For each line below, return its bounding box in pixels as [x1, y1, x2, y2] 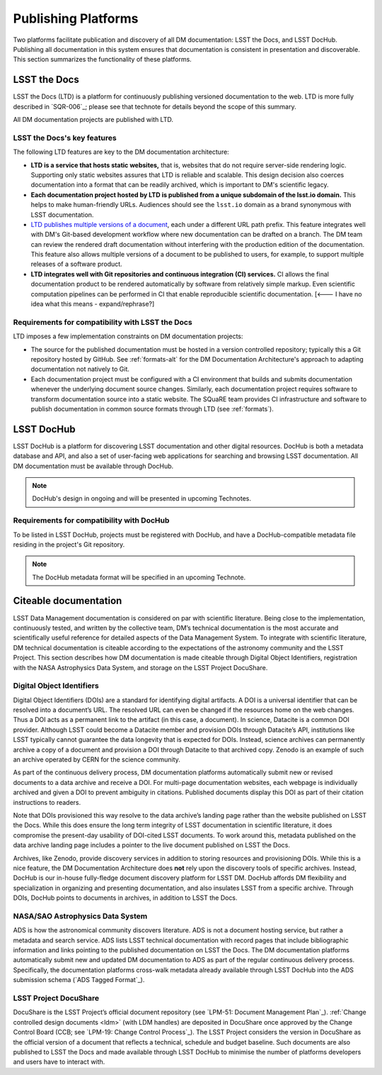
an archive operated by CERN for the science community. [13, 755, 180, 764]
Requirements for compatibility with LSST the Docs [13, 317, 192, 327]
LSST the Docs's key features [13, 133, 117, 143]
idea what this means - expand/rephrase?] [30, 300, 155, 308]
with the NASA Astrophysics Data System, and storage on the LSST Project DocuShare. [13, 663, 268, 672]
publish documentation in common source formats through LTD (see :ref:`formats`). [30, 404, 274, 413]
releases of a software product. [30, 260, 123, 269]
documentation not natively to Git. [30, 365, 130, 374]
